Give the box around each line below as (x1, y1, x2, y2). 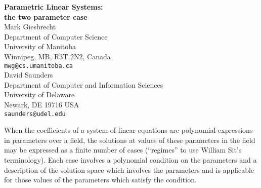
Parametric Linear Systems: (4, 2, 103, 12)
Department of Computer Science (4, 31, 108, 42)
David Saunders (4, 69, 53, 80)
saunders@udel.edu (4, 110, 66, 118)
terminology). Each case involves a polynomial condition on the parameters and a (4, 155, 257, 165)
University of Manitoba (4, 41, 76, 52)
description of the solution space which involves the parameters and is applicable (4, 164, 254, 175)
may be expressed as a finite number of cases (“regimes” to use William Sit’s (4, 144, 242, 155)
